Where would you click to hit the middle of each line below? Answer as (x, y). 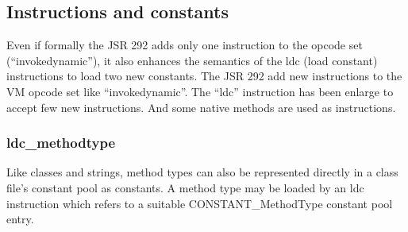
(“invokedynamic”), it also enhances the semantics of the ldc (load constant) (192, 60)
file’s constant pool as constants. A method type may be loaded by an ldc (185, 187)
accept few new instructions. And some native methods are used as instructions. (201, 107)
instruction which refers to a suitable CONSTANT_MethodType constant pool (200, 203)
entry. (20, 219)
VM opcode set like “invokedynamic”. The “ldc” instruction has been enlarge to (200, 91)
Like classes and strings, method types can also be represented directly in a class (202, 172)
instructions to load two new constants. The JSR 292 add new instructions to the (204, 76)
